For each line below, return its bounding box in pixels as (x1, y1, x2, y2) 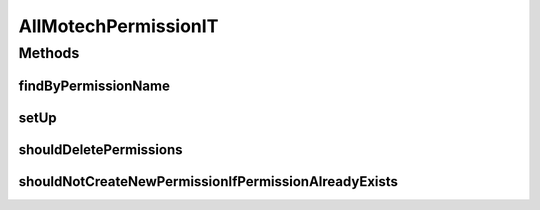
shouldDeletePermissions (18, 141, 184, 158)
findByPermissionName (18, 77, 170, 94)
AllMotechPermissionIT (18, 15, 219, 37)
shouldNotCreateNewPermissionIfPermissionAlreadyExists (18, 173, 399, 190)
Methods (18, 44, 80, 62)
